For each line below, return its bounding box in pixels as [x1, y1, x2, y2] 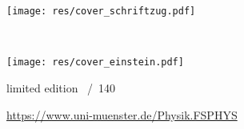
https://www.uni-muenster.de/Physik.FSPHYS [6, 106, 238, 123]
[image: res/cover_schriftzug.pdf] [6, 6, 196, 17]
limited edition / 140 [6, 79, 116, 96]
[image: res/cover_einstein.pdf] [6, 57, 184, 68]
